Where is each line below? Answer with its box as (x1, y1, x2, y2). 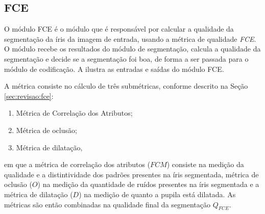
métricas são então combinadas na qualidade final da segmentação (4, 199, 210, 209)
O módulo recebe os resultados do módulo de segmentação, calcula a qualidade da (4, 43, 261, 54)
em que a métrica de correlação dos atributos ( (4, 159, 151, 170)
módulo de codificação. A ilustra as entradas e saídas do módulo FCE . (4, 63, 224, 74)
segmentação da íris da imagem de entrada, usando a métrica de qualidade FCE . (4, 33, 256, 44)
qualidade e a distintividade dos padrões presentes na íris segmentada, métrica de (4, 169, 259, 179)
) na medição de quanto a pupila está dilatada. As (79, 189, 236, 199)
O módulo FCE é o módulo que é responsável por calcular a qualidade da (4, 23, 234, 34)
